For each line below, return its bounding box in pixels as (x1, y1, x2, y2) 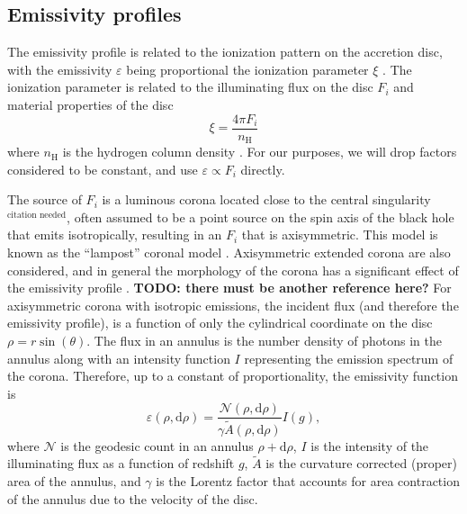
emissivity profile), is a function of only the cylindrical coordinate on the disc (7, 313, 433, 332)
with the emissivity (7, 59, 112, 78)
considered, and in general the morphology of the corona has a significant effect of (7, 260, 459, 279)
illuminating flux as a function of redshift (7, 454, 235, 473)
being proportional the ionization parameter (126, 59, 369, 78)
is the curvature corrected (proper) (265, 454, 457, 473)
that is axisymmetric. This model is (241, 225, 438, 244)
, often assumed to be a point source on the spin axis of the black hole (67, 207, 454, 226)
